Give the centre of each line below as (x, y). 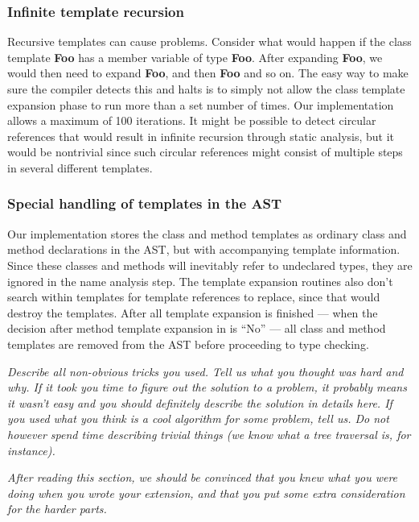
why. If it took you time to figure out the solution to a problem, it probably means (207, 387)
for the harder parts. (57, 509)
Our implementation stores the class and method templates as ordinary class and (207, 233)
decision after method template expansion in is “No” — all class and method (197, 328)
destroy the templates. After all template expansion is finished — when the (193, 312)
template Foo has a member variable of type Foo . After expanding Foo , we (195, 57)
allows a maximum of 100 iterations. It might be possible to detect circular (192, 120)
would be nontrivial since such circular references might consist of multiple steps (205, 152)
